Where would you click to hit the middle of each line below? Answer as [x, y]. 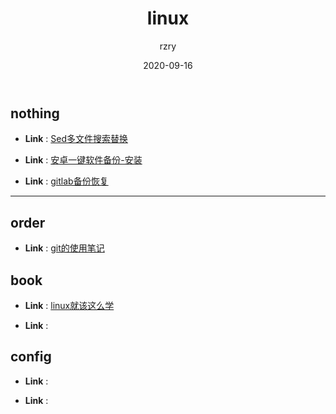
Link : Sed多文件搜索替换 [76, 139]
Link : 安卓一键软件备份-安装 [83, 160]
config [31, 357]
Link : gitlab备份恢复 [66, 181]
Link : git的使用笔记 [64, 248]
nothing [35, 113]
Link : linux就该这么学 [69, 305]
